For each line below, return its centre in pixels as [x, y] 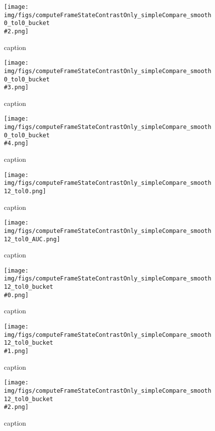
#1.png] [16, 351]
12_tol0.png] [25, 191]
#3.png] [16, 88]
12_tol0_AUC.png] [32, 239]
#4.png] [16, 143]
